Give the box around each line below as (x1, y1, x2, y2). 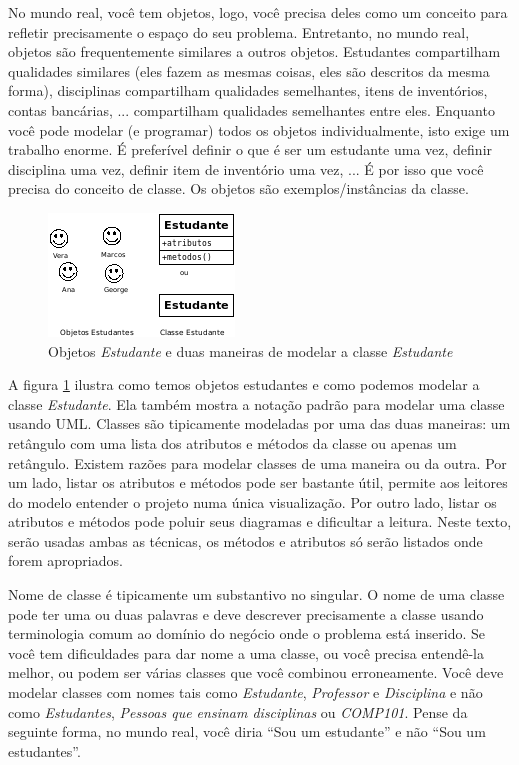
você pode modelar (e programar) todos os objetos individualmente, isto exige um (8, 119, 510, 140)
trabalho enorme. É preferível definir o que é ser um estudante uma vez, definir (8, 139, 493, 160)
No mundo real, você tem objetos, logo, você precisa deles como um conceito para (8, 2, 508, 22)
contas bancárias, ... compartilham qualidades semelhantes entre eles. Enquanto (8, 99, 495, 120)
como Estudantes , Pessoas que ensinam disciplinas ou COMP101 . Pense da (8, 701, 468, 722)
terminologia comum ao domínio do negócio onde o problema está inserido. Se (8, 623, 486, 644)
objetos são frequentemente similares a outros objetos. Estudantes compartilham (8, 41, 501, 62)
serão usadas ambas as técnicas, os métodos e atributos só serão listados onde (8, 530, 483, 551)
